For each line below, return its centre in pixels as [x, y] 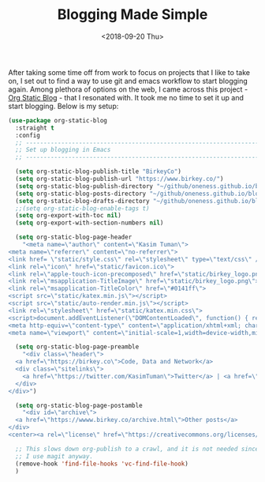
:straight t [35, 128]
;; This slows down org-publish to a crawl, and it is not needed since [137, 449]
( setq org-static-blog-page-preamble [77, 347]
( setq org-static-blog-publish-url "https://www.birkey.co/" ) [119, 179]
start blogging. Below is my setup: [63, 106]
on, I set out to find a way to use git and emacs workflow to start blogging [128, 81]
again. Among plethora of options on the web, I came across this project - [128, 89]
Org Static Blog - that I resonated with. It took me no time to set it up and [126, 97]
